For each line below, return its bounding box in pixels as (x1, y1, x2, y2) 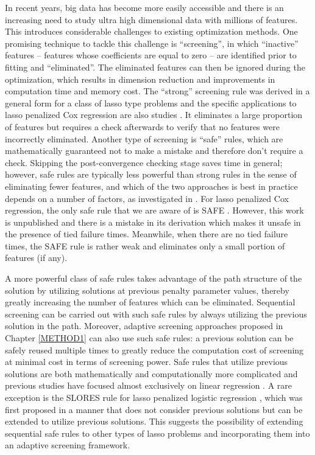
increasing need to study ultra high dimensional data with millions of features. (5, 13, 298, 26)
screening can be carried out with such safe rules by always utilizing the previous (5, 307, 307, 320)
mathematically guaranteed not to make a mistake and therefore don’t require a (5, 144, 303, 157)
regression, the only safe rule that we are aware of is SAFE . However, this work (5, 204, 304, 217)
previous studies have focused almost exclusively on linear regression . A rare (5, 379, 292, 392)
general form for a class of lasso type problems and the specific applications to (5, 96, 297, 109)
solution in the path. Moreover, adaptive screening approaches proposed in (5, 319, 283, 332)
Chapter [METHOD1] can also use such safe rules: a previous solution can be (5, 332, 294, 344)
